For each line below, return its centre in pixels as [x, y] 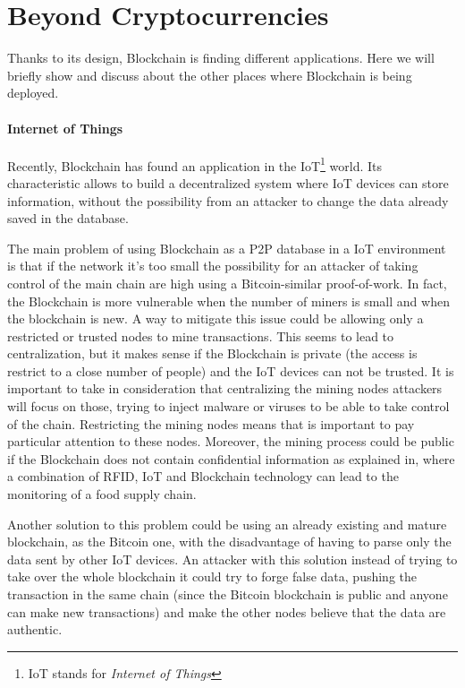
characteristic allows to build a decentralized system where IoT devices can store [228, 182]
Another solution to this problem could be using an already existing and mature [227, 524]
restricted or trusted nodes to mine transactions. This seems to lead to [201, 335]
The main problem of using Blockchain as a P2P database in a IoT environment [227, 248]
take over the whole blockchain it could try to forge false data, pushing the [212, 576]
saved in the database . [68, 218]
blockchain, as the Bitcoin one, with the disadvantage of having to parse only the [229, 542]
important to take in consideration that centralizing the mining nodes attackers [225, 388]
